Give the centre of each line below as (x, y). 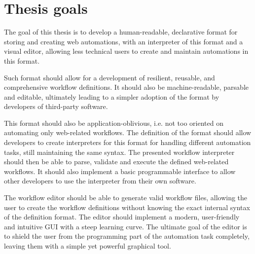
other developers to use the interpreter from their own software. (100, 181)
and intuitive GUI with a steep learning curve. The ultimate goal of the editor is (126, 226)
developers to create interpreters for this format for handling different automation (127, 142)
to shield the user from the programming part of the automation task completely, (127, 236)
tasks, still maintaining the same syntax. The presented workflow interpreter (119, 152)
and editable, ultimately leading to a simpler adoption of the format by (112, 96)
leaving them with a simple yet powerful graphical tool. (88, 246)
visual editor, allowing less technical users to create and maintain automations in (126, 51)
